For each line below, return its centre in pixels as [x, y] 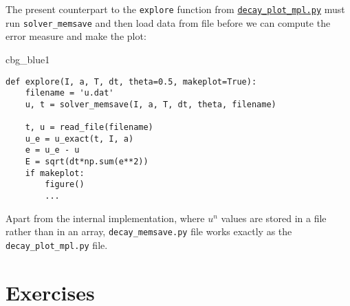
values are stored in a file [274, 218]
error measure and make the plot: [76, 36]
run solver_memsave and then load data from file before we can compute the [168, 22]
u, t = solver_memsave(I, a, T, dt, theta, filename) [151, 104]
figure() [65, 185]
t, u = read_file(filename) [89, 128]
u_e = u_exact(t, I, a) [79, 139]
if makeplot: [55, 173]
